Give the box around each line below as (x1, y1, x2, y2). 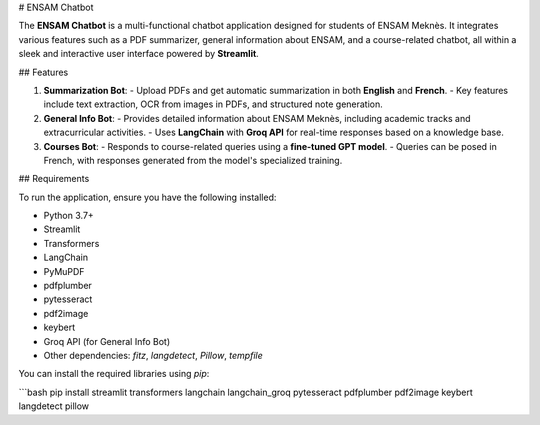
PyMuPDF (43, 265, 85, 277)
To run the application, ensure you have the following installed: (18, 191, 277, 203)
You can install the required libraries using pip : (18, 368, 210, 380)
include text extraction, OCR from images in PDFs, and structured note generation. (43, 98, 384, 110)
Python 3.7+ (43, 210, 94, 222)
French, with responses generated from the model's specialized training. (43, 154, 343, 166)
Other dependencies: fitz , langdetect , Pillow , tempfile (43, 349, 264, 361)
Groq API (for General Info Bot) (43, 335, 171, 347)
